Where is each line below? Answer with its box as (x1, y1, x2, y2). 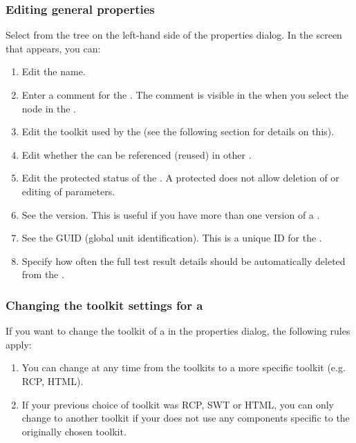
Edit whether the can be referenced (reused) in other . (21, 147, 252, 161)
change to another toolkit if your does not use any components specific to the (21, 411, 350, 425)
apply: (6, 337, 32, 351)
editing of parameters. (21, 184, 115, 198)
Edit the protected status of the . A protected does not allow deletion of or (21, 170, 339, 185)
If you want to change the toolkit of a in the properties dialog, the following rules (6, 324, 350, 338)
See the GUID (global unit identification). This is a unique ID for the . (21, 230, 322, 245)
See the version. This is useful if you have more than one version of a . (21, 207, 320, 221)
